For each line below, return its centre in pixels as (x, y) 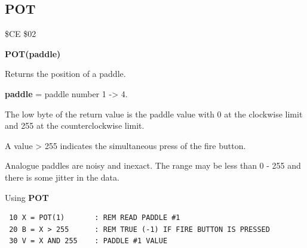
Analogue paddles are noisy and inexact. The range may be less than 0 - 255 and (153, 165)
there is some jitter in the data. (62, 177)
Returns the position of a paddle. (65, 74)
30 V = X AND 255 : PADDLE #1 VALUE (88, 241)
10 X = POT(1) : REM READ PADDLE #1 (95, 218)
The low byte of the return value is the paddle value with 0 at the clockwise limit (154, 114)
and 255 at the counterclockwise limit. (75, 125)
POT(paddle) (33, 53)
